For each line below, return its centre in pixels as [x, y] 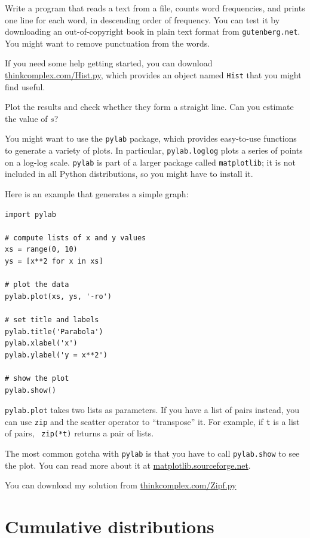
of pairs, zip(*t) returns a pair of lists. [79, 433]
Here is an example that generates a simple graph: [97, 194]
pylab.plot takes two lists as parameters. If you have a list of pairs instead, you [152, 410]
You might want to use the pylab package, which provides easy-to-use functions [151, 138]
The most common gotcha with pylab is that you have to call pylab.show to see [152, 453]
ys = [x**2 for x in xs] [54, 261]
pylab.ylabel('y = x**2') [56, 355]
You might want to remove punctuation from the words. [108, 43]
